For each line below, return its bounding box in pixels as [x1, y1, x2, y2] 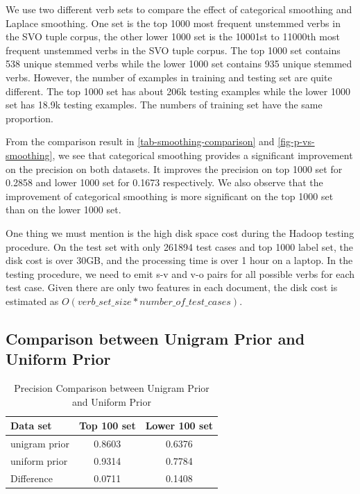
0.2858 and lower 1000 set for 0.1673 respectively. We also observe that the [6, 175, 323, 190]
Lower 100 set [145, 418, 214, 433]
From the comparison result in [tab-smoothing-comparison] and [6, 134, 275, 149]
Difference [10, 470, 53, 485]
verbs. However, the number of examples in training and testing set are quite [6, 69, 332, 84]
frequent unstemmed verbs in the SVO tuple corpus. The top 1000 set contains [6, 42, 341, 57]
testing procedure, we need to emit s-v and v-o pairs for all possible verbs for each [6, 266, 355, 281]
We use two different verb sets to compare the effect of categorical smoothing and [6, 2, 352, 16]
